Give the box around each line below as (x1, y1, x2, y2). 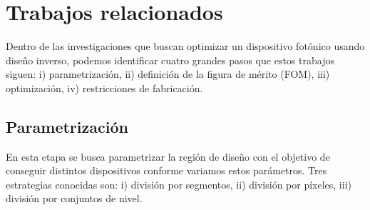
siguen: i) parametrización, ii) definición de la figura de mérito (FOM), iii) (6, 66, 330, 81)
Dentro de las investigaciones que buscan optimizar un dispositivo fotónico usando (6, 39, 365, 54)
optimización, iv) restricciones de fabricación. (6, 80, 203, 95)
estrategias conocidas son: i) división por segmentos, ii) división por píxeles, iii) (6, 176, 351, 191)
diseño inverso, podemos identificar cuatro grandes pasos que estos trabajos (6, 52, 334, 67)
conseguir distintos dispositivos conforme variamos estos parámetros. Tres (6, 163, 327, 178)
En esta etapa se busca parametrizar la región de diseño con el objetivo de (6, 149, 330, 164)
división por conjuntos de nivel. (6, 191, 143, 206)
